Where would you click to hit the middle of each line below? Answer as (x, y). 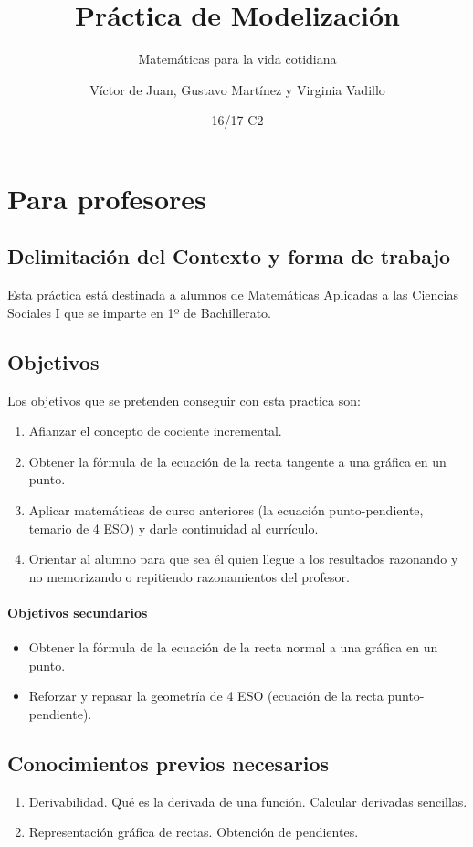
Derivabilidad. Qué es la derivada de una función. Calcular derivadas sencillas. (248, 801)
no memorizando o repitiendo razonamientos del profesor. (189, 576)
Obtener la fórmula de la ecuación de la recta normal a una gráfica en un (233, 647)
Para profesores (107, 198)
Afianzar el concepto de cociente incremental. (155, 431)
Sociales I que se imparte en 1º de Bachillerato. (139, 312)
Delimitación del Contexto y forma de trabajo (229, 256)
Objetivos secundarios (78, 613)
